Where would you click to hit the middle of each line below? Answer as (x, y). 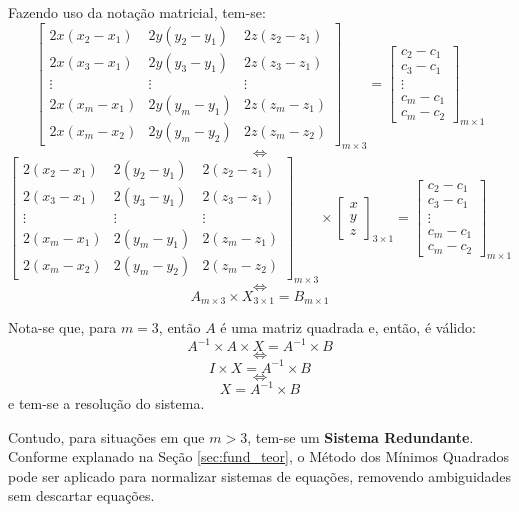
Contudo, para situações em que (106, 436)
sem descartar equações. (81, 495)
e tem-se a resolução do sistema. (106, 403)
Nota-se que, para (62, 326)
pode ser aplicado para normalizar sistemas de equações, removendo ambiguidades (260, 475)
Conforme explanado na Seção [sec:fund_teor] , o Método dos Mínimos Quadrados (258, 456)
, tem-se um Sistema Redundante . (360, 436)
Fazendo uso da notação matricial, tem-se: (137, 12)
